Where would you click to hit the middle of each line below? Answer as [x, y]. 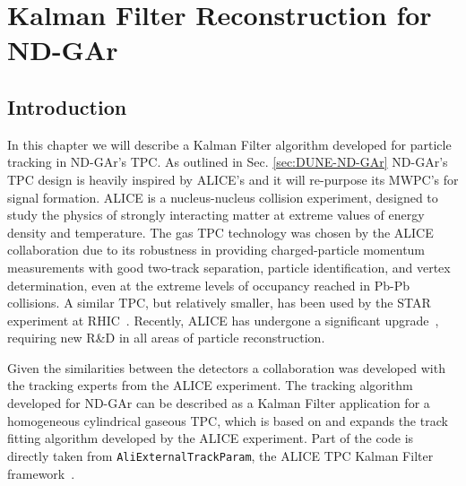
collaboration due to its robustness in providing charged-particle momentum [216, 250]
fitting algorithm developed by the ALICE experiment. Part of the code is [211, 438]
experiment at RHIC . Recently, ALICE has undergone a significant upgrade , [223, 320]
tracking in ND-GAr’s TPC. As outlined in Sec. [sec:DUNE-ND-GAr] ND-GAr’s [228, 162]
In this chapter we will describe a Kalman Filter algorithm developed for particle [229, 144]
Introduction [67, 106]
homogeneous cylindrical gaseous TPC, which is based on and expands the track [228, 420]
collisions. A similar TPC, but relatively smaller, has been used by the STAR [219, 303]
